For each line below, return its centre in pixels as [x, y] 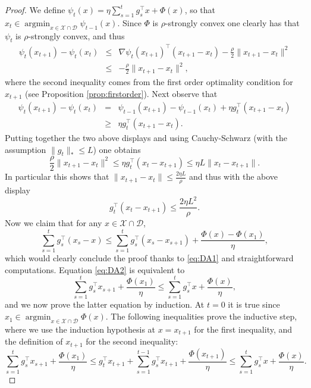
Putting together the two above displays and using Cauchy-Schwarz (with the [146, 138]
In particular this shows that [57, 176]
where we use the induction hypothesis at [80, 329]
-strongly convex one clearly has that [232, 22]
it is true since [254, 304]
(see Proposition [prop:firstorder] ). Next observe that [121, 93]
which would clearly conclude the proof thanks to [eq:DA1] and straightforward [149, 258]
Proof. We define [35, 10]
